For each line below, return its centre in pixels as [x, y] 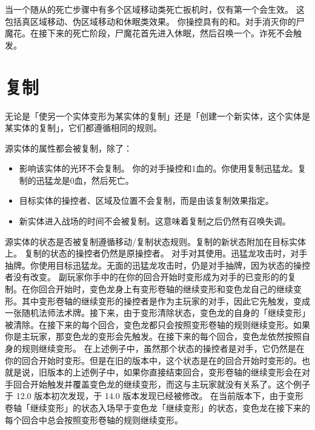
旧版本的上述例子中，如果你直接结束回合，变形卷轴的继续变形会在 [170, 372]
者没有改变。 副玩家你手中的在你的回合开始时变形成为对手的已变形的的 [146, 277]
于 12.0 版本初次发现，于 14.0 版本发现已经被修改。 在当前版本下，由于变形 [154, 396]
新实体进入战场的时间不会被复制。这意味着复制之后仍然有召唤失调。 [155, 221]
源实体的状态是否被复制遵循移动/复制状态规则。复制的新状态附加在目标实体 [155, 241]
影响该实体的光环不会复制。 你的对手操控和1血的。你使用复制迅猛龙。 [158, 168]
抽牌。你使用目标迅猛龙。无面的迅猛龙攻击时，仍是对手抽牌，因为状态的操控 [157, 265]
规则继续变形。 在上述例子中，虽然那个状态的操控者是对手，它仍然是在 [163, 348]
